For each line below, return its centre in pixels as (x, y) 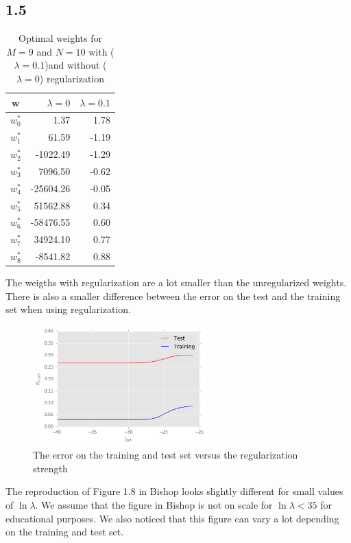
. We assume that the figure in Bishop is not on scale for (154, 504)
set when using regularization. (69, 309)
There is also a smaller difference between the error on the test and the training (173, 296)
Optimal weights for (60, 38)
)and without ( (76, 65)
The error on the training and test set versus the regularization (166, 455)
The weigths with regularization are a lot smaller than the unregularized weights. (176, 282)
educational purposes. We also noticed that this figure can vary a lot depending (172, 518)
